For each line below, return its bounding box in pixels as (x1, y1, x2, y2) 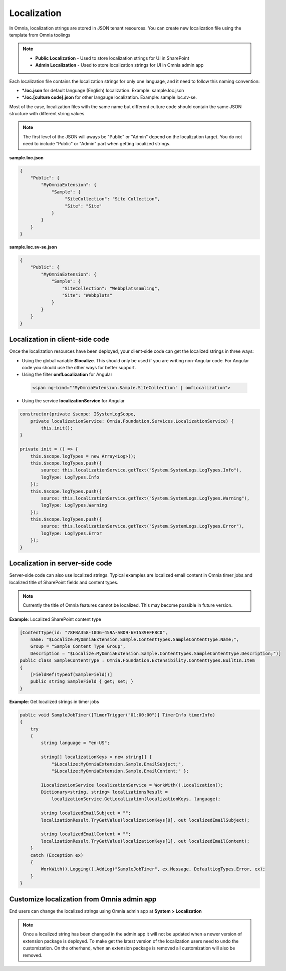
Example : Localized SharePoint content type (9, 616, 102, 622)
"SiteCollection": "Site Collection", (64, 196, 160, 202)
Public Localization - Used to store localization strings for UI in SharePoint (35, 55, 190, 61)
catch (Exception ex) (30, 852, 84, 858)
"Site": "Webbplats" (62, 293, 113, 298)
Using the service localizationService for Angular (22, 398, 125, 404)
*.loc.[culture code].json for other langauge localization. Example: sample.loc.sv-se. (22, 94, 197, 100)
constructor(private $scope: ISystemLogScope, (20, 411, 136, 417)
